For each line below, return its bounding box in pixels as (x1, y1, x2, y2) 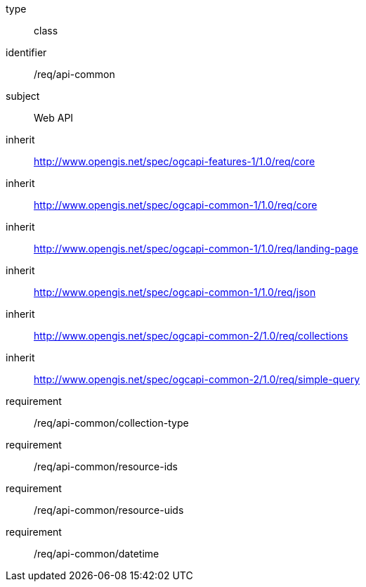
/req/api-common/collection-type (34, 417, 189, 429)
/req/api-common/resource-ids (34, 460, 178, 472)
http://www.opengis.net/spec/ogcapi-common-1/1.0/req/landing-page (34, 243, 358, 254)
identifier (6, 46, 47, 58)
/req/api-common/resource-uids (34, 504, 184, 516)
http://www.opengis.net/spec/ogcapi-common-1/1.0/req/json (34, 286, 316, 298)
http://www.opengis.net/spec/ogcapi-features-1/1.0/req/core (34, 155, 315, 167)
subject (6, 90, 40, 102)
